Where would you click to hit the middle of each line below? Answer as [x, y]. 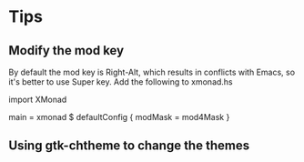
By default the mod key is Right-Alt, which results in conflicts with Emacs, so [152, 72]
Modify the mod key [66, 51]
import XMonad [38, 99]
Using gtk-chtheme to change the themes [129, 146]
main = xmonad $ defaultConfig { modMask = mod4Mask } [119, 117]
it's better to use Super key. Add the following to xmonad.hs [121, 82]
